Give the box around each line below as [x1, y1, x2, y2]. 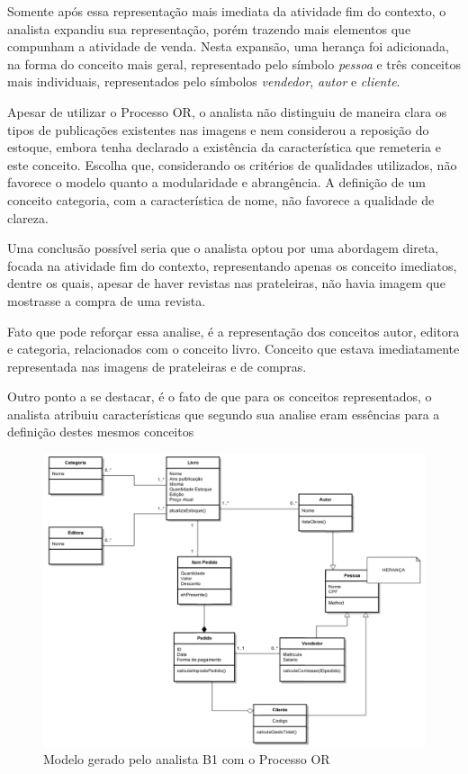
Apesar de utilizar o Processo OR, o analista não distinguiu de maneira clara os [7, 102, 447, 121]
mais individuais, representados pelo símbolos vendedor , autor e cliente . [7, 72, 400, 91]
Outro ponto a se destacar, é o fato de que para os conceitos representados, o [7, 387, 432, 406]
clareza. [7, 208, 49, 227]
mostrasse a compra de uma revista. [7, 291, 206, 310]
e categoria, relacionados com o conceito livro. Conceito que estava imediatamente [7, 339, 460, 358]
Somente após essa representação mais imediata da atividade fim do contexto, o [7, 2, 446, 20]
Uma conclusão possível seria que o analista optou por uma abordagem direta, [7, 238, 439, 257]
